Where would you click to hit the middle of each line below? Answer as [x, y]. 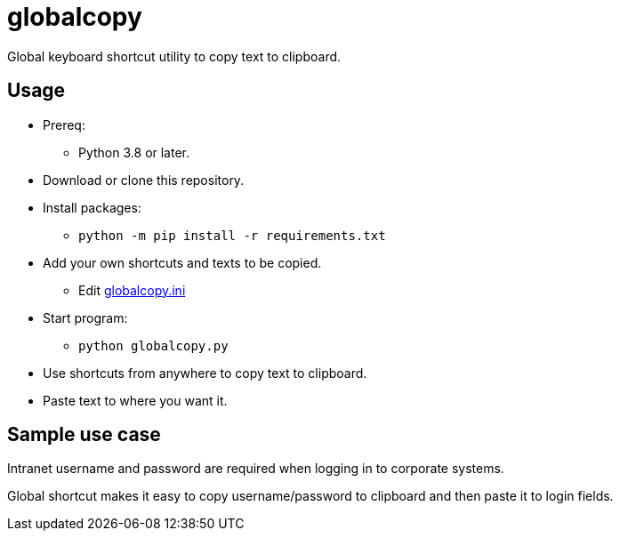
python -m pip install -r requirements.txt [232, 235]
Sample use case [84, 435]
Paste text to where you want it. [135, 400]
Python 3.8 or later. [134, 152]
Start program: [85, 317]
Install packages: [92, 207]
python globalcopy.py [153, 345]
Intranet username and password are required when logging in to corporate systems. [256, 469]
